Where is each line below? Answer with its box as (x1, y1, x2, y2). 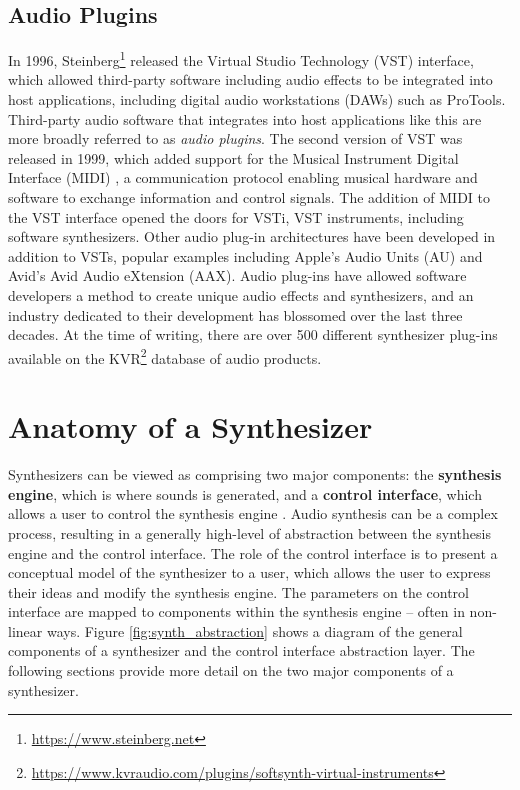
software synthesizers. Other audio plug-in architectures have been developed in (8, 226, 496, 247)
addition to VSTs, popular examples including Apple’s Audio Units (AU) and (8, 245, 483, 266)
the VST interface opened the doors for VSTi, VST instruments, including (8, 206, 464, 227)
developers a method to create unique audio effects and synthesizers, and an (8, 284, 474, 305)
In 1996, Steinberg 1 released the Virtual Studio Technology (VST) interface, (8, 47, 474, 70)
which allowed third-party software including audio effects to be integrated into (8, 69, 493, 90)
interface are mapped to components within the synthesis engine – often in (8, 601, 465, 622)
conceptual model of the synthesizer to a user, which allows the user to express (8, 562, 491, 583)
